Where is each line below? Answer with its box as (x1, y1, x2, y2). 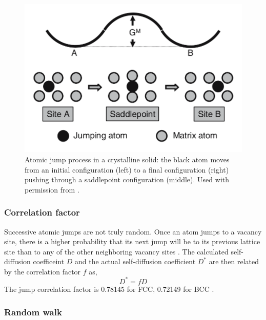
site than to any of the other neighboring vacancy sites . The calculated (4, 246, 229, 257)
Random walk (4, 305, 62, 318)
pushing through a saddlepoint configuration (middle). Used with (25, 174, 229, 185)
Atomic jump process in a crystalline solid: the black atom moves (25, 154, 230, 164)
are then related (209, 256, 259, 267)
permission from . (25, 184, 79, 195)
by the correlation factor (4, 266, 81, 276)
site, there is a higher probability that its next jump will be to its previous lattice (4, 236, 260, 247)
